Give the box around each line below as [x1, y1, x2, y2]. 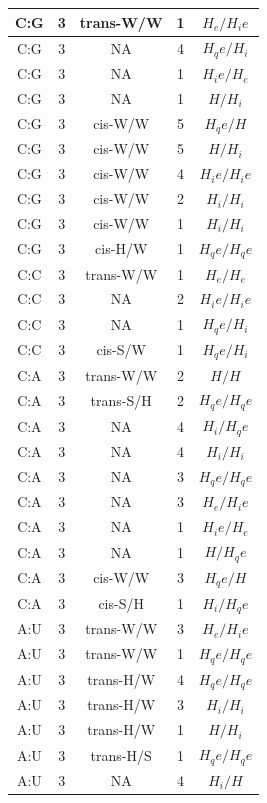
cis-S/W [96, 339, 146, 360]
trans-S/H [90, 389, 152, 410]
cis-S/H [98, 592, 144, 613]
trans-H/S [90, 744, 152, 765]
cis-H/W [95, 238, 148, 259]
